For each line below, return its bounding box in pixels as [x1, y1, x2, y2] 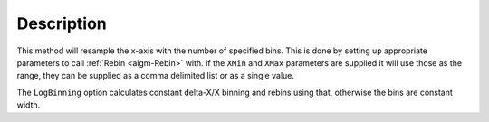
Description [16, 14, 108, 33]
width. [16, 99, 41, 110]
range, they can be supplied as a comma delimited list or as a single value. [16, 70, 294, 81]
